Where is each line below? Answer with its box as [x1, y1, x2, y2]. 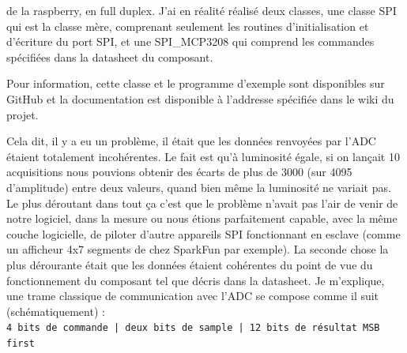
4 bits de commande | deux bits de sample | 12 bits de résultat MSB [6, 322, 380, 334]
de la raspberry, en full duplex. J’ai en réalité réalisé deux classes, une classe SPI [6, 2, 397, 18]
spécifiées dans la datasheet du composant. [6, 48, 213, 65]
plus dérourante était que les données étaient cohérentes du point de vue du [6, 256, 373, 272]
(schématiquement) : [6, 302, 105, 319]
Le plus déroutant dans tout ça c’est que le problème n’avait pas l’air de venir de [6, 194, 398, 211]
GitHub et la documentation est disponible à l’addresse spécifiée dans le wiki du [6, 90, 394, 107]
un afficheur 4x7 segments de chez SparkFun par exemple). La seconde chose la [6, 241, 389, 257]
